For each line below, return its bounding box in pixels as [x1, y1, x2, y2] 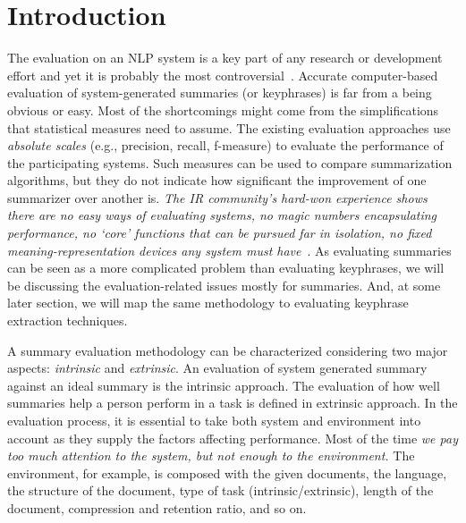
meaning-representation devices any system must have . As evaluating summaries [7, 240, 452, 259]
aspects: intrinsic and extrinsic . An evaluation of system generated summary [7, 359, 428, 377]
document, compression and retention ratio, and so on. [7, 498, 307, 517]
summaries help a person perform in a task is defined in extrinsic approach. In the [7, 393, 458, 412]
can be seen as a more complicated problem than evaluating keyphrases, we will [7, 258, 445, 277]
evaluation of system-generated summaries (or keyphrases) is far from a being [7, 83, 432, 102]
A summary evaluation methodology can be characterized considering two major [7, 341, 448, 359]
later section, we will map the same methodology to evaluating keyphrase [7, 293, 409, 312]
